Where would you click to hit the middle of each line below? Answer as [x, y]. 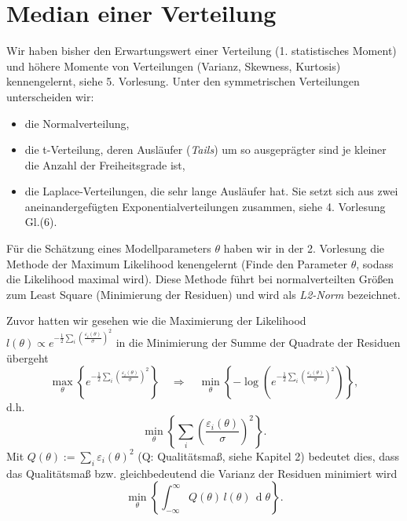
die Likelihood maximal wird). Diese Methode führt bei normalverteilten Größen [200, 279]
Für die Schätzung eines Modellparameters [109, 248]
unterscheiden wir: [50, 96]
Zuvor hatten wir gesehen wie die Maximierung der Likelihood [156, 321]
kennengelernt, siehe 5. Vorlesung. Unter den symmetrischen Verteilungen [183, 81]
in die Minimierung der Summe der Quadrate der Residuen [258, 342]
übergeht [27, 357]
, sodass [375, 263]
